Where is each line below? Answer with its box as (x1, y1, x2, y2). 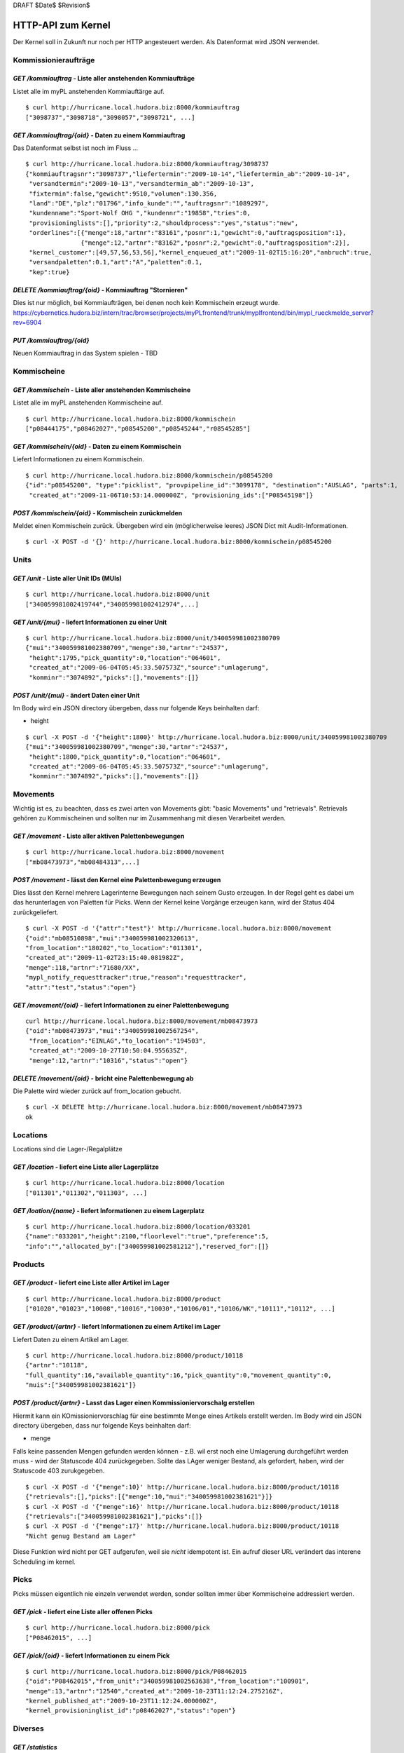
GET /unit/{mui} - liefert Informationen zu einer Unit (13, 618, 167, 626)
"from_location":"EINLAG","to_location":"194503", (29, 1036, 207, 1045)
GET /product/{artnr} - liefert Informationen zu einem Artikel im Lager (13, 1322, 221, 1331)
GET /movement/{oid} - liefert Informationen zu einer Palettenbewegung (13, 1001, 230, 1009)
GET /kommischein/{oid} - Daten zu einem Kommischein (13, 442, 181, 451)
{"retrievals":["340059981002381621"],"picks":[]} (25, 1512, 203, 1521)
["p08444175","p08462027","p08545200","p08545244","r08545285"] (25, 425, 251, 433)
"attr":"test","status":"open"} (25, 983, 137, 991)
